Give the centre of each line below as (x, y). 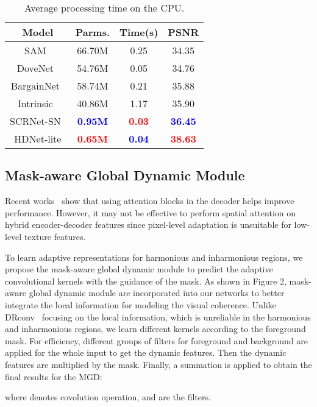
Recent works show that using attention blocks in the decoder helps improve (150, 201)
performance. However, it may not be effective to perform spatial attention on (151, 212)
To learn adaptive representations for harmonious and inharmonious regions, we (154, 257)
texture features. (55, 236)
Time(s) (139, 32)
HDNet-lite (38, 139)
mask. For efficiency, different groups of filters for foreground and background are (157, 340)
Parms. (93, 32)
